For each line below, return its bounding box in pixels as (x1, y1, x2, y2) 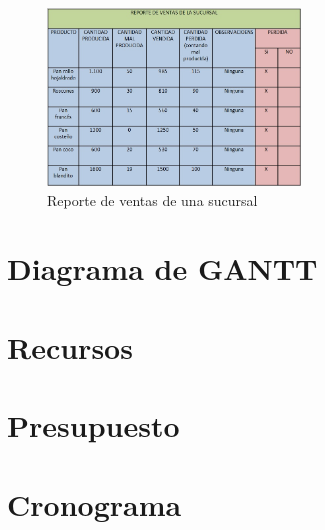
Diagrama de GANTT (7, 248, 318, 289)
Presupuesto (7, 405, 180, 446)
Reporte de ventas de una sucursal (47, 189, 258, 210)
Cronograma (7, 483, 182, 524)
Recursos (7, 326, 133, 367)
